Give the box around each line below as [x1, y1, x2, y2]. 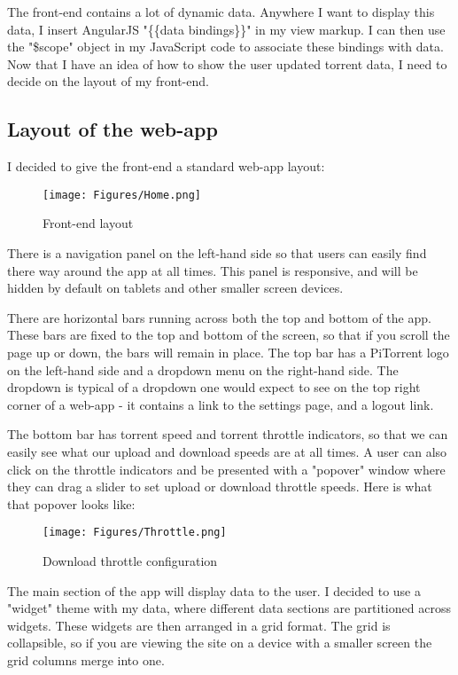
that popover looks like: [7, 494, 136, 513]
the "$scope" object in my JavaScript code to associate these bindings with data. [7, 37, 444, 56]
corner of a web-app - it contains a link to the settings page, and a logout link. [7, 395, 434, 413]
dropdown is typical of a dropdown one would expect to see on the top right [7, 378, 421, 396]
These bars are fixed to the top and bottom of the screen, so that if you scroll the [7, 326, 450, 344]
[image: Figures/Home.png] [43, 188, 201, 201]
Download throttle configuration [43, 551, 218, 569]
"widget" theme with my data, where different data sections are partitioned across [7, 599, 451, 617]
